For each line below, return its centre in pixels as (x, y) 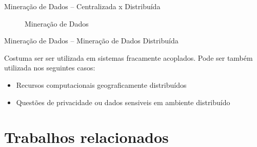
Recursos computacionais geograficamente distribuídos (101, 84)
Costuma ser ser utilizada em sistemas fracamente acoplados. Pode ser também (128, 57)
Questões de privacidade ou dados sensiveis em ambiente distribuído (123, 102)
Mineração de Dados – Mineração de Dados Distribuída (91, 41)
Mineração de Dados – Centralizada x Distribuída (82, 6)
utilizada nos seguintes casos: (50, 68)
